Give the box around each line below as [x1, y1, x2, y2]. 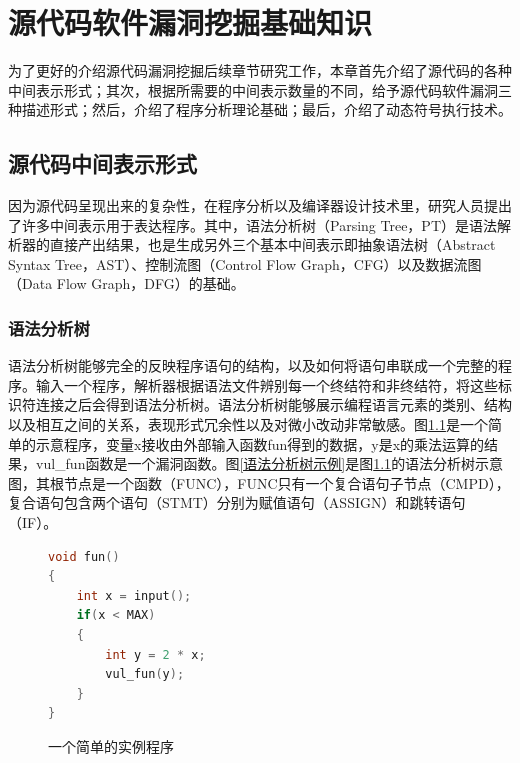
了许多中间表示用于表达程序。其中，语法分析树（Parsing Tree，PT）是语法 [8, 214, 497, 235]
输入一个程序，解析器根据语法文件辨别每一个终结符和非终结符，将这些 [35, 374, 498, 395]
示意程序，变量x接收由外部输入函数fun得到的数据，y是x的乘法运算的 [35, 433, 485, 454]
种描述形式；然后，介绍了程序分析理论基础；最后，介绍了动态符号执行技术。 [8, 99, 512, 120]
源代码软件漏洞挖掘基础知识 [8, 2, 373, 43]
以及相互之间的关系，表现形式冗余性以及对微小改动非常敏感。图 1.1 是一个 [8, 414, 488, 435]
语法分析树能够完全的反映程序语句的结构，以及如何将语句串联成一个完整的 [8, 355, 498, 376]
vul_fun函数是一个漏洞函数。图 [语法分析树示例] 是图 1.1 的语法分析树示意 [35, 453, 504, 474]
